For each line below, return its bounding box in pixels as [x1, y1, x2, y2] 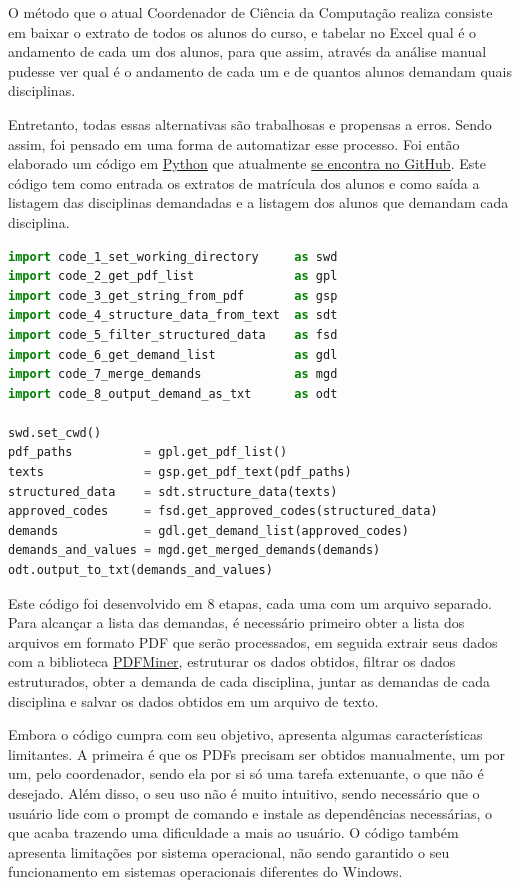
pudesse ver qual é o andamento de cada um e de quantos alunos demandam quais [8, 60, 512, 81]
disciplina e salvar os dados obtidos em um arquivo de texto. [8, 690, 379, 711]
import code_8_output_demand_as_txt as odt [8, 386, 338, 401]
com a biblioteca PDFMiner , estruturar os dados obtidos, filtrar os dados [8, 651, 456, 672]
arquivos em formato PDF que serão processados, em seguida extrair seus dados [8, 631, 498, 652]
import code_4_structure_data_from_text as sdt [8, 308, 338, 323]
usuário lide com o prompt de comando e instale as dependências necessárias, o [8, 802, 492, 823]
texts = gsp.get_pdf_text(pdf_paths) [8, 465, 352, 480]
